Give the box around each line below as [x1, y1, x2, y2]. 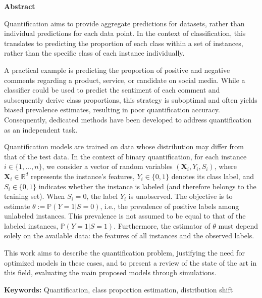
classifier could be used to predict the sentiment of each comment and [4, 84, 220, 95]
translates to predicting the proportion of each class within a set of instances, [4, 37, 243, 48]
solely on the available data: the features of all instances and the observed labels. [4, 230, 254, 241]
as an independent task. [4, 124, 78, 135]
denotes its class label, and [171, 171, 254, 181]
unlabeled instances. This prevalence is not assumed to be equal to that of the [4, 210, 246, 221]
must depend [218, 220, 258, 231]
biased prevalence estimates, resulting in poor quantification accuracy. [4, 104, 220, 115]
